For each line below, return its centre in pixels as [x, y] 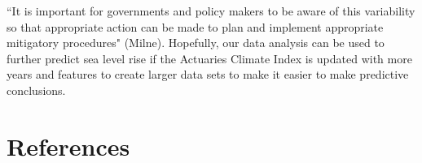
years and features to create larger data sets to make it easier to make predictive [208, 74]
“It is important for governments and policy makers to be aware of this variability [211, 11]
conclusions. [36, 90]
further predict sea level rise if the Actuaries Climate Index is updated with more [209, 58]
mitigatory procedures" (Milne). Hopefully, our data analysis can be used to [196, 43]
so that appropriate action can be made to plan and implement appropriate [195, 26]
